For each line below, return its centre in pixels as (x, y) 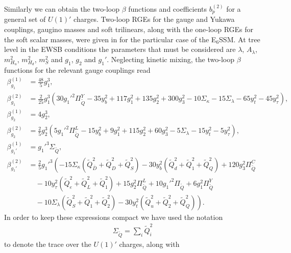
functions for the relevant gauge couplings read (77, 70)
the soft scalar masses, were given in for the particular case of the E (110, 39)
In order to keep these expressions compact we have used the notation (114, 217)
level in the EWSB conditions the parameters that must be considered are (120, 49)
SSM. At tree (240, 39)
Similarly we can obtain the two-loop (62, 9)
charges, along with (149, 244)
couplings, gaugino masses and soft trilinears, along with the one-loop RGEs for (129, 29)
